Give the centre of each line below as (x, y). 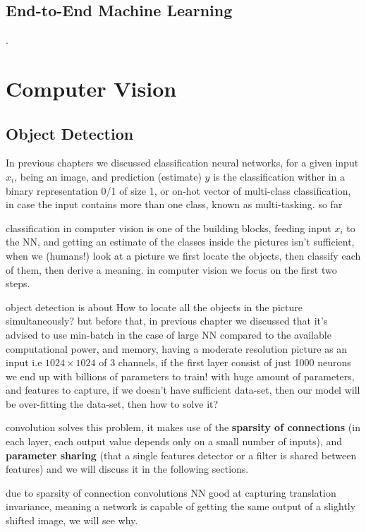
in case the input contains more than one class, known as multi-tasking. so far (174, 204)
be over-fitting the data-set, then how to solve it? (112, 403)
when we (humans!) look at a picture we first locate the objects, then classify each (183, 255)
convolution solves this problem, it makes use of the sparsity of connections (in (183, 427)
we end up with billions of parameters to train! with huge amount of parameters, (180, 376)
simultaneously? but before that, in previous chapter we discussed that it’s (167, 321)
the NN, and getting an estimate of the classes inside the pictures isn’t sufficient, (180, 242)
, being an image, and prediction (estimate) (108, 176)
